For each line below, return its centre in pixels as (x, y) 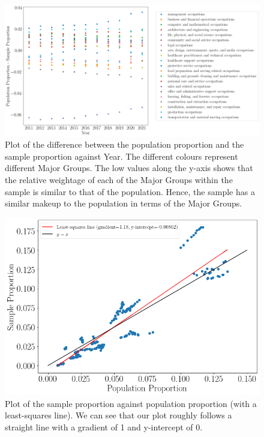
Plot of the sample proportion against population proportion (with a (131, 403)
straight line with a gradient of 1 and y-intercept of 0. (104, 426)
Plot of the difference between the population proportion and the (124, 144)
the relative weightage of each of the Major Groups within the (119, 179)
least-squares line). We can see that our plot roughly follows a (118, 415)
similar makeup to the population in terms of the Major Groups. (124, 203)
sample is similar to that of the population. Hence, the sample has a (130, 191)
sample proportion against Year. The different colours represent (121, 156)
